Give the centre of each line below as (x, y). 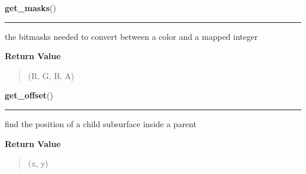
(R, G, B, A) (51, 75)
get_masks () (31, 8)
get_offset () (29, 95)
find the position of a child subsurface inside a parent (101, 123)
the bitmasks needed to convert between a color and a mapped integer (131, 36)
